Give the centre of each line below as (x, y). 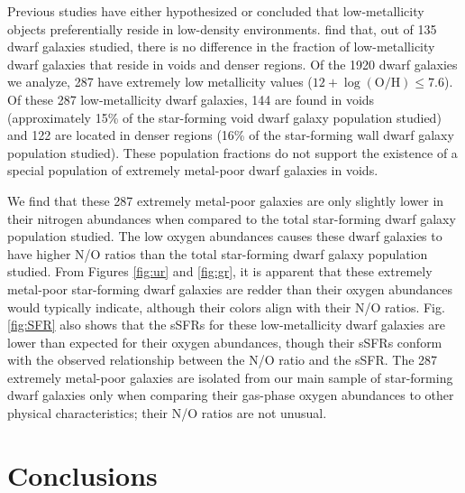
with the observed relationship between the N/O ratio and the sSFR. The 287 (223, 360)
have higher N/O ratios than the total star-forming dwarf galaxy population (218, 253)
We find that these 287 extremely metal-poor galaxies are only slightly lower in (226, 200)
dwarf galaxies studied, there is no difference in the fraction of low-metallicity (221, 47)
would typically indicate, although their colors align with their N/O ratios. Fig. (226, 307)
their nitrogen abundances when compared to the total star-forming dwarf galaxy (232, 218)
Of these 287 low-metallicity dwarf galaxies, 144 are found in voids (191, 99)
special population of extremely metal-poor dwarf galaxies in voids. (193, 170)
